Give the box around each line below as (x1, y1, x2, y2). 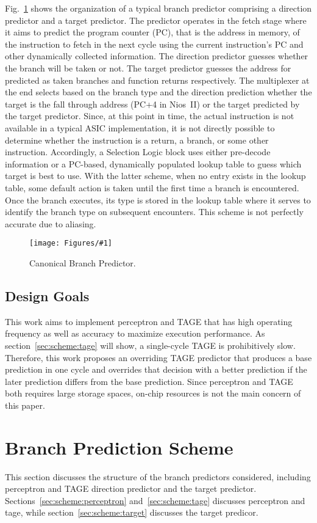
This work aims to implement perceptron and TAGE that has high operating (5, 315, 293, 327)
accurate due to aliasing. (5, 217, 96, 230)
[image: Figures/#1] (29, 239, 113, 248)
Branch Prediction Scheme (5, 434, 233, 459)
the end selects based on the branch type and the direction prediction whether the (5, 86, 312, 98)
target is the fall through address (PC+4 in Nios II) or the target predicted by (5, 97, 300, 110)
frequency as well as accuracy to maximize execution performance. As (5, 327, 265, 340)
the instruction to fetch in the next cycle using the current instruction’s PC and (5, 37, 304, 50)
